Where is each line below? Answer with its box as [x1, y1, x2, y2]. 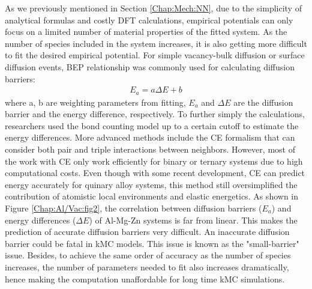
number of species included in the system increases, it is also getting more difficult [5, 37, 307, 49]
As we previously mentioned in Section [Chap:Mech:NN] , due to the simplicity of [5, 2, 302, 14]
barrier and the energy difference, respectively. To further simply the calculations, [5, 108, 305, 120]
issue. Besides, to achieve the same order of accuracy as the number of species [5, 249, 291, 261]
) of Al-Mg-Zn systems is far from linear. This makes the [89, 213, 298, 226]
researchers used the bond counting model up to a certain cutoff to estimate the [5, 119, 299, 132]
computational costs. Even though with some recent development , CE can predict [5, 166, 305, 179]
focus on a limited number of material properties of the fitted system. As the [5, 25, 287, 38]
